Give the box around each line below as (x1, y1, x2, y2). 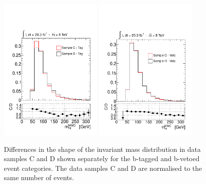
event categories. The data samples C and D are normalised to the (4, 163, 202, 173)
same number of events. (4, 172, 74, 183)
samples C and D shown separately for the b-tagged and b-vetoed (4, 153, 200, 164)
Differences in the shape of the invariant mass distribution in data (4, 144, 201, 154)
